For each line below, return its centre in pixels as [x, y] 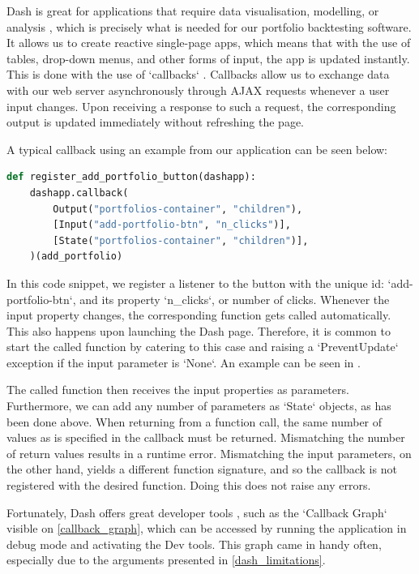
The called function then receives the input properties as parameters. [178, 390]
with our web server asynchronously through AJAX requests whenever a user [198, 90]
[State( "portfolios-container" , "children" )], [181, 240]
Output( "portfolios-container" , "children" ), [178, 209]
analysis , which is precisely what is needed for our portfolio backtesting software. [209, 26]
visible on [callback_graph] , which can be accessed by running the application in [207, 528]
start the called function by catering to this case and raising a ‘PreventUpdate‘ [203, 347]
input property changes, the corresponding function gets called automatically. [199, 315]
